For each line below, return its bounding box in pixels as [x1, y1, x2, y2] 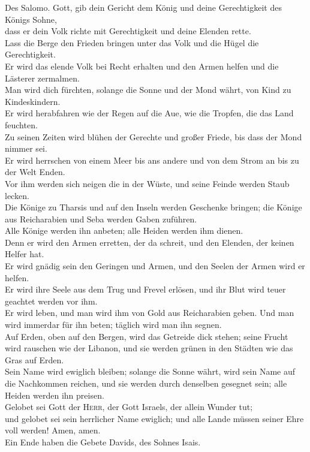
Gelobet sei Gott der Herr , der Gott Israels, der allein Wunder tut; [5, 400, 253, 413]
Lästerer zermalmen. [5, 71, 80, 84]
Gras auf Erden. [5, 353, 64, 366]
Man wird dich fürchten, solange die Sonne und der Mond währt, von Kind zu [5, 83, 291, 96]
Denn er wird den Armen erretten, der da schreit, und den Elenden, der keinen [5, 236, 294, 248]
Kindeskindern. [5, 95, 61, 107]
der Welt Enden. [5, 165, 65, 178]
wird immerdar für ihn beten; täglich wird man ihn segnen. [5, 318, 222, 331]
